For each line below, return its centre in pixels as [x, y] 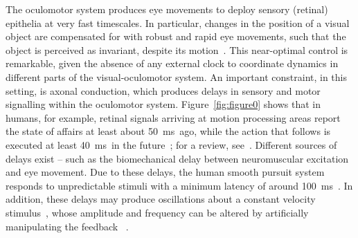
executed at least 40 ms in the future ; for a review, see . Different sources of [171, 144]
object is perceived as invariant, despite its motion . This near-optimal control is [177, 49]
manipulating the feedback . [67, 226]
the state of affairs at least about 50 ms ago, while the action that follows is [168, 131]
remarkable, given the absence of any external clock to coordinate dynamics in [172, 63]
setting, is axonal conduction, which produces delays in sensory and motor [163, 90]
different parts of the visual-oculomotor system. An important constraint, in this [177, 76]
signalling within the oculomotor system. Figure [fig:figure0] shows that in [163, 104]
